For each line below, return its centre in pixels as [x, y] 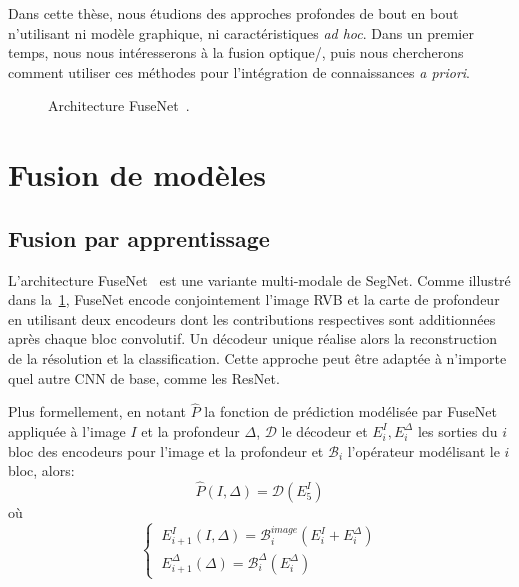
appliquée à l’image [67, 430]
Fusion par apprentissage [139, 237]
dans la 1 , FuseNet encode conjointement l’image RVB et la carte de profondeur [254, 299]
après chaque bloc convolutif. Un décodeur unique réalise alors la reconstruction [253, 338]
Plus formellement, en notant [97, 411]
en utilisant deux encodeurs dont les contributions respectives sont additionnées [252, 318]
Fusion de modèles [137, 174]
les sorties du [457, 430]
